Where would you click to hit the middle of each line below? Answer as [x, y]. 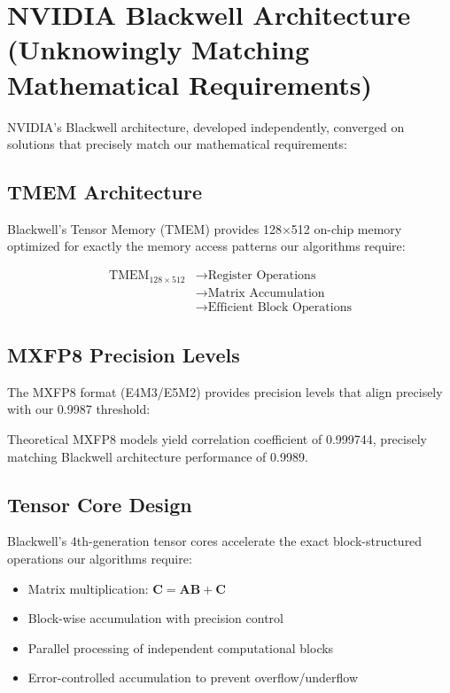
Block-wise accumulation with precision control [155, 618]
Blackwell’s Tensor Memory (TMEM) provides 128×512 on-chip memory [205, 228]
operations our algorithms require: [100, 558]
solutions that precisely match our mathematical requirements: [177, 144]
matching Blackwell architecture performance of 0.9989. [158, 456]
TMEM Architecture [105, 192]
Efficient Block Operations [279, 307]
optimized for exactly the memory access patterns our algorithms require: [206, 246]
